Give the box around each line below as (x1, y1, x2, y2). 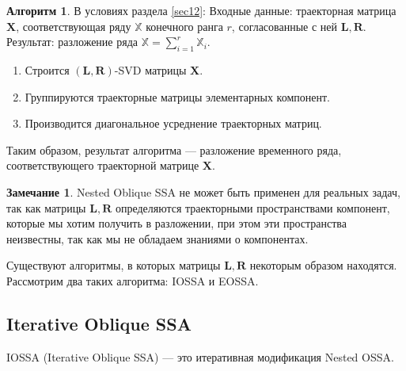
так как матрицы (6, 199, 86, 216)
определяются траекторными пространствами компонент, (115, 199, 390, 216)
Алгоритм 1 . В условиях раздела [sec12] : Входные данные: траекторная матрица (6, 2, 397, 18)
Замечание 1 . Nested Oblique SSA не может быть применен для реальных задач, (6, 183, 400, 200)
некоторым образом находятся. (249, 257, 397, 273)
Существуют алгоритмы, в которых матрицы (6, 257, 221, 273)
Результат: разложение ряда (6, 33, 138, 50)
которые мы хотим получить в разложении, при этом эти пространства (6, 215, 347, 231)
